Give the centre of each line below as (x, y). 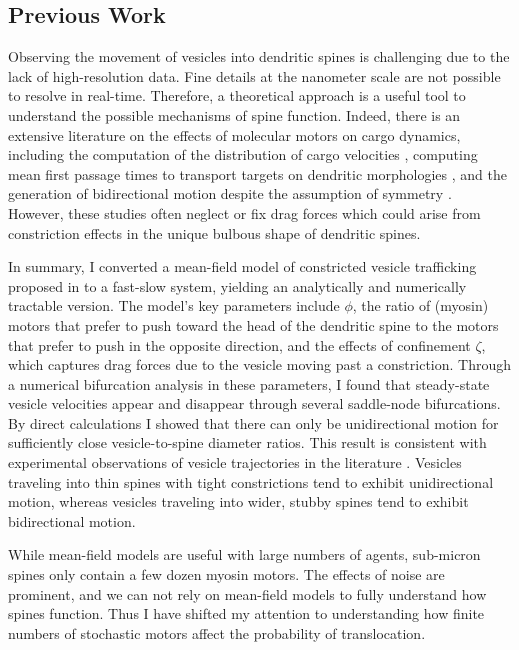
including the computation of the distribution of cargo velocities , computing (243, 154)
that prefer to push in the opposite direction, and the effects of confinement (239, 344)
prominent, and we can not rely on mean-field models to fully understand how (247, 593)
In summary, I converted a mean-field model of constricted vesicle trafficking (242, 266)
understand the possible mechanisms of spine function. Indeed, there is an (234, 114)
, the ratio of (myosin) (420, 305)
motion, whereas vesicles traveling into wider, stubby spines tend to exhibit (238, 501)
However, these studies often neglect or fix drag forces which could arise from (244, 212)
